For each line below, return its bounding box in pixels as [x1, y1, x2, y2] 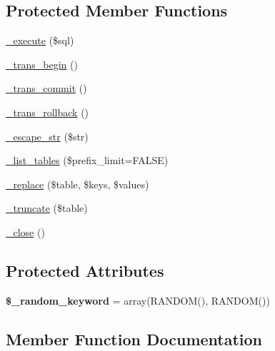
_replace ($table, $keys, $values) [6, 176, 149, 191]
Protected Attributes [6, 259, 164, 281]
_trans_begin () [6, 56, 78, 71]
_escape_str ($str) [6, 128, 89, 143]
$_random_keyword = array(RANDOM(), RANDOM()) [6, 292, 270, 307]
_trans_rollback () [6, 104, 89, 119]
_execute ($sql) [6, 33, 74, 48]
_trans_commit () [6, 81, 87, 96]
